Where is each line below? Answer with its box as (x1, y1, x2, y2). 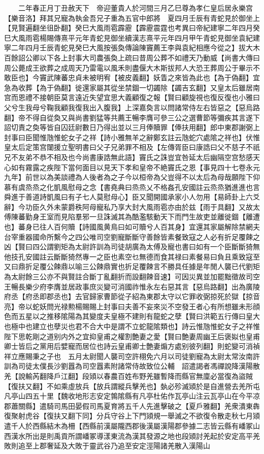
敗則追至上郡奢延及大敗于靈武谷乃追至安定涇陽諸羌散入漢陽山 (4, 440, 210, 451)
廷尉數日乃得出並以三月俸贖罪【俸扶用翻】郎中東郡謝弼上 (68, 122, 260, 133)
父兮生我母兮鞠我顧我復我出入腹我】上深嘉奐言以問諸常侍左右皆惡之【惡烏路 (4, 102, 260, 112)
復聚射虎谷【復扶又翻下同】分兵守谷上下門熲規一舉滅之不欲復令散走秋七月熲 (4, 410, 260, 421)
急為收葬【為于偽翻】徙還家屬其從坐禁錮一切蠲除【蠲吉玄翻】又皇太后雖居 (4, 82, 253, 92)
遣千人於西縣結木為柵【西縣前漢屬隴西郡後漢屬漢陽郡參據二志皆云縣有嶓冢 (4, 420, 253, 431)
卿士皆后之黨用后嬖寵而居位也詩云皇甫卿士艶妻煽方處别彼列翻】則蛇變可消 (4, 341, 253, 351)
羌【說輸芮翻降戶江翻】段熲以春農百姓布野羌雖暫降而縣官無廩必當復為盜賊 (4, 370, 253, 381)
